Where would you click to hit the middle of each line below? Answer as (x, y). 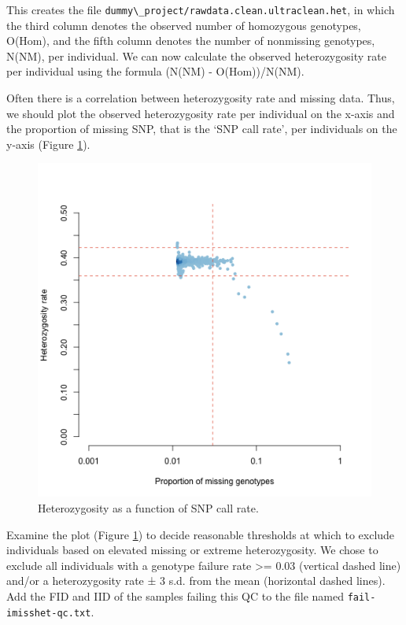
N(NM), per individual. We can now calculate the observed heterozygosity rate (196, 55)
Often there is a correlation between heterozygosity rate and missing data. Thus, (201, 98)
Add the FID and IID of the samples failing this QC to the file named (175, 595)
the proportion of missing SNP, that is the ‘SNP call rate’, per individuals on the (202, 129)
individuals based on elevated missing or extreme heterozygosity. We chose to (192, 550)
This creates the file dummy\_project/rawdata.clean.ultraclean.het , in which (201, 9)
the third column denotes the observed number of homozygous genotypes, (184, 25)
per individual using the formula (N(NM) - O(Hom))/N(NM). (155, 71)
